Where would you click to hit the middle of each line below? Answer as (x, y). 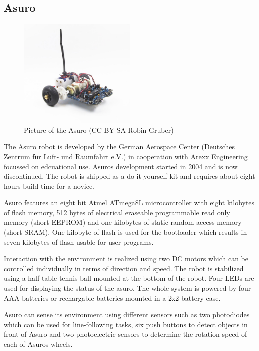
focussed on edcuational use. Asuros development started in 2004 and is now (121, 166)
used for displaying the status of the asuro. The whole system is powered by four (128, 288)
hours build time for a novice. (49, 186)
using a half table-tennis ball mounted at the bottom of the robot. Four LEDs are (129, 278)
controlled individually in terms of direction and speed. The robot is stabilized (124, 268)
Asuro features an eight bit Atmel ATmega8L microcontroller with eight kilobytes (129, 203)
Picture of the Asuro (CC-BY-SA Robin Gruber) (99, 129)
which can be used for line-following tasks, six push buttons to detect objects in (126, 324)
